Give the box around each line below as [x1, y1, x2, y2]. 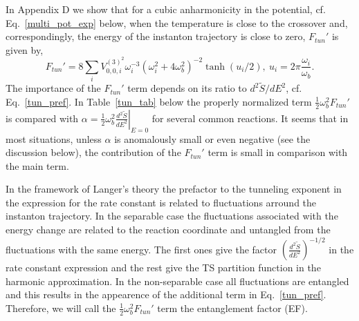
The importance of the [6, 81, 101, 95]
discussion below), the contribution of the [6, 145, 181, 159]
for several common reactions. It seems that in [151, 110, 349, 125]
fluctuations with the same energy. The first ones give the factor [6, 242, 277, 256]
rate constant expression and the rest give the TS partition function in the [6, 260, 321, 275]
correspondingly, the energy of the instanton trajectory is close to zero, [6, 29, 306, 43]
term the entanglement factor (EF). [157, 300, 308, 315]
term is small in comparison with [208, 145, 348, 159]
